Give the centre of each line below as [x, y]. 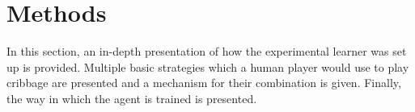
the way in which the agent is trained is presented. [132, 98]
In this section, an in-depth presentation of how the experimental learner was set [207, 51]
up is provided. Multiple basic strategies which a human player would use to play [208, 66]
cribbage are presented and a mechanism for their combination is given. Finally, [204, 83]
